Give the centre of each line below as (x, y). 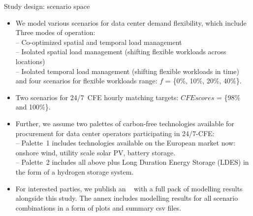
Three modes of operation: (55, 32)
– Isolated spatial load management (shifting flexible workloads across (121, 52)
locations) (30, 61)
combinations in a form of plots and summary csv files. (98, 207)
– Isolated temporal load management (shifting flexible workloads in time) (127, 71)
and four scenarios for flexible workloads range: (86, 81)
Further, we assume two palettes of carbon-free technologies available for (125, 123)
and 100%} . (33, 107)
